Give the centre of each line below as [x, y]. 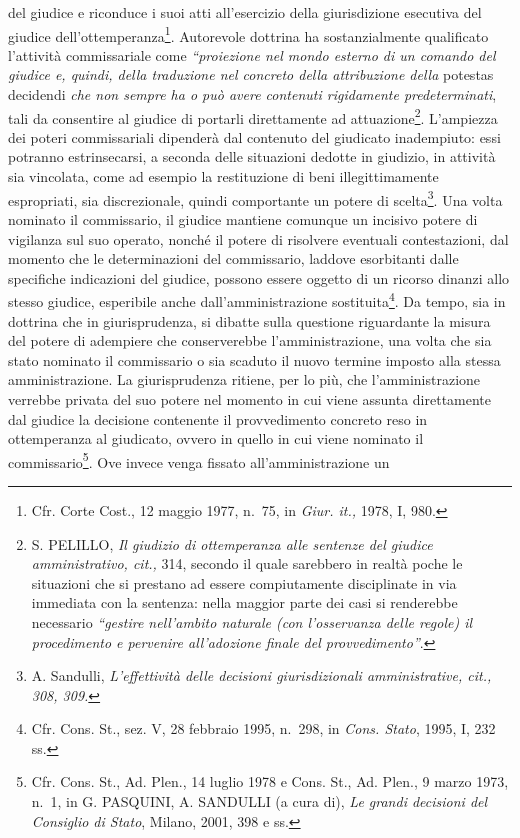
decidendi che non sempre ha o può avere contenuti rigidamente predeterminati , [252, 94]
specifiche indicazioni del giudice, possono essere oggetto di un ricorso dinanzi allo [259, 277]
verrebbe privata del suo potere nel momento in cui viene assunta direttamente [250, 398]
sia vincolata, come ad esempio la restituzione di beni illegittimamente [223, 176]
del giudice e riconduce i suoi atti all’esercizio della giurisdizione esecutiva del [245, 12]
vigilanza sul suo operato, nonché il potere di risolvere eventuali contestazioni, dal [258, 238]
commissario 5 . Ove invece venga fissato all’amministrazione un [199, 460]
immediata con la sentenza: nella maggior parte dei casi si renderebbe [244, 602]
